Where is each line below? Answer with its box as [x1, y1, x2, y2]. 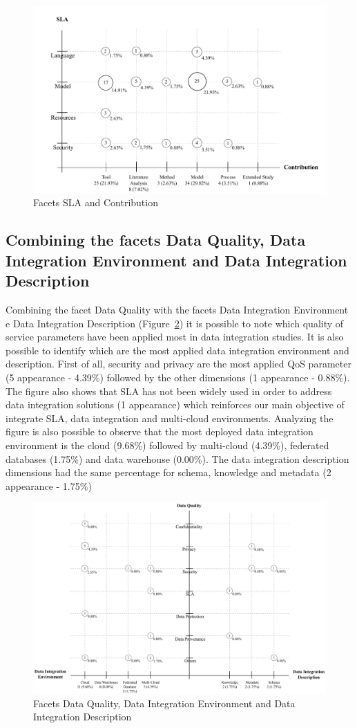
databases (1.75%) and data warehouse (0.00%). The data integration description [6, 451, 349, 466]
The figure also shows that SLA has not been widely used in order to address [6, 383, 332, 398]
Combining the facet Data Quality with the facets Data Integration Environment [6, 302, 349, 316]
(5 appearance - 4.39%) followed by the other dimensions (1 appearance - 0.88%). [6, 370, 350, 384]
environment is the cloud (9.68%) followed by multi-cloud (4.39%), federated [6, 437, 329, 452]
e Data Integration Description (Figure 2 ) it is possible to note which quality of [6, 316, 344, 330]
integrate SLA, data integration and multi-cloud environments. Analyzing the [6, 410, 334, 425]
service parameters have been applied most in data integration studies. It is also [6, 329, 344, 344]
